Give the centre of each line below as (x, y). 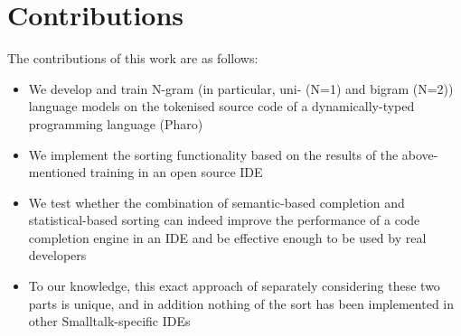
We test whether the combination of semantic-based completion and (216, 202)
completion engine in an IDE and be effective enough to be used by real (227, 237)
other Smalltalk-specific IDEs (109, 321)
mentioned (57, 172)
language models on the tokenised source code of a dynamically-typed (221, 106)
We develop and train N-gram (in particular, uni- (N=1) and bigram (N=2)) (241, 88)
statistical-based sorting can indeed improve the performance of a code (224, 220)
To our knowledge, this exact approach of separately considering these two (234, 286)
